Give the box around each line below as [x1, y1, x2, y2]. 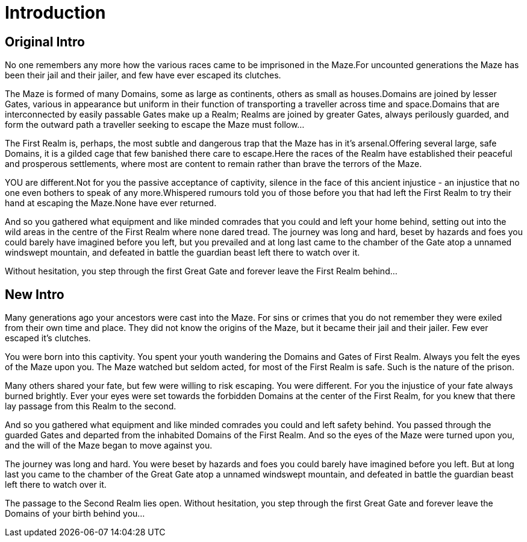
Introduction [5, 2, 106, 23]
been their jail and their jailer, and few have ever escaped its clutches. [5, 70, 281, 81]
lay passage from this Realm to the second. [5, 401, 176, 412]
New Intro [5, 286, 64, 302]
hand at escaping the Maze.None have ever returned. [5, 198, 217, 209]
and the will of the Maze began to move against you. [5, 440, 213, 451]
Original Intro [5, 34, 85, 49]
